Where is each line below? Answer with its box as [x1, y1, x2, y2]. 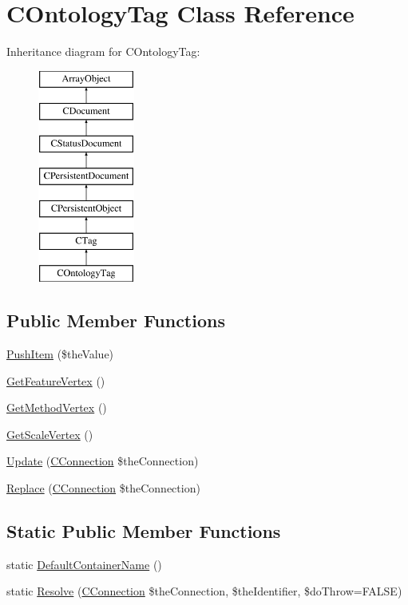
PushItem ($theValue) [6, 346, 114, 362]
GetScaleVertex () [6, 425, 93, 442]
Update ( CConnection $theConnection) [6, 453, 199, 469]
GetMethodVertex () [6, 399, 107, 416]
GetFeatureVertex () [6, 372, 105, 389]
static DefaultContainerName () [6, 556, 162, 572]
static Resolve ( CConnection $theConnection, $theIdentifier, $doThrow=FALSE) [6, 583, 402, 599]
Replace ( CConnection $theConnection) [6, 480, 200, 496]
